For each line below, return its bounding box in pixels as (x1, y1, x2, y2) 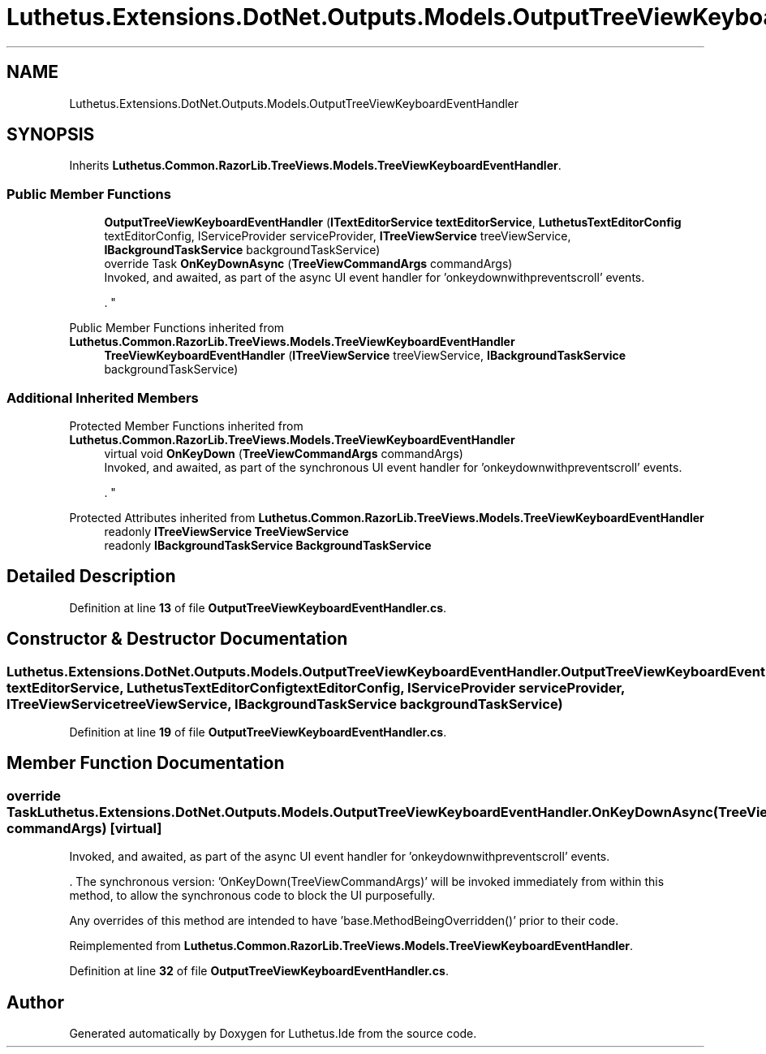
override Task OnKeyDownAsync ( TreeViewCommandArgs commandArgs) (104, 257, 513, 271)
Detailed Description (6, 566, 176, 587)
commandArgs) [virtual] (6, 819, 162, 836)
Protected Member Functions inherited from (69, 418, 303, 433)
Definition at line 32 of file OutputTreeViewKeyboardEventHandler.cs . (69, 964, 449, 978)
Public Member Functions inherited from (69, 321, 285, 335)
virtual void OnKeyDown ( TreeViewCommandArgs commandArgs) (104, 446, 463, 460)
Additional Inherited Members (6, 389, 199, 406)
